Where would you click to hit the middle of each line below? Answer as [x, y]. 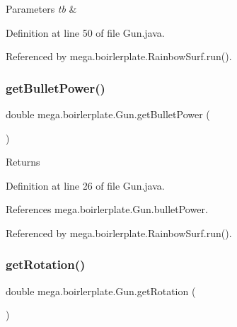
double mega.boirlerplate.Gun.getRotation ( [101, 291]
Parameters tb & [41, 8]
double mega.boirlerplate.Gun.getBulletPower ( [108, 114]
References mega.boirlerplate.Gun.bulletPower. [107, 209]
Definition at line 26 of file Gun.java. [85, 185]
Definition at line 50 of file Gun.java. [85, 32]
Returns [23, 162]
